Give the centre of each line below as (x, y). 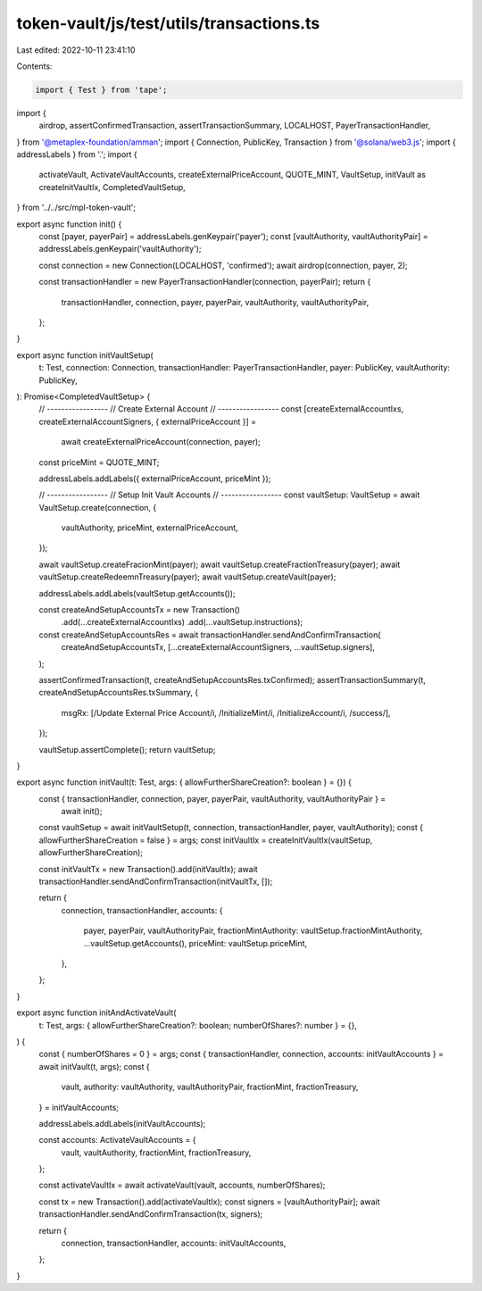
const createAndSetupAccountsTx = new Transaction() (140, 610)
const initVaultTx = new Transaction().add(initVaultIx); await (148, 869)
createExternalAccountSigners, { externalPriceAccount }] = (148, 421)
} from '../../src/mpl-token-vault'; (76, 208)
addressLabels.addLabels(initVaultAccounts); (122, 1123)
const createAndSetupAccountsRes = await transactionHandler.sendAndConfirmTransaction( (210, 635)
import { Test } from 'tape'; (101, 90)
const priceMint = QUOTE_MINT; (99, 462)
